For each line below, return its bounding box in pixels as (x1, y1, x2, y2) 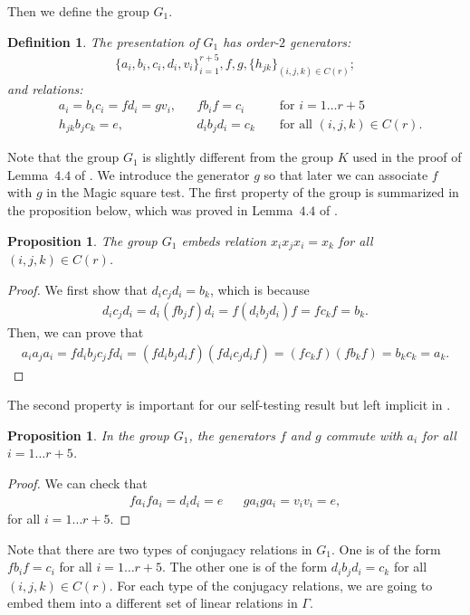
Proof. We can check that (7, 474, 148, 493)
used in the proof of (352, 147, 462, 166)
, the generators (188, 425, 275, 444)
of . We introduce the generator (74, 165, 250, 184)
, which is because (209, 279, 310, 298)
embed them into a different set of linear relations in (7, 593, 298, 612)
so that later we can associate (264, 165, 428, 184)
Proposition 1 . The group (7, 231, 158, 250)
